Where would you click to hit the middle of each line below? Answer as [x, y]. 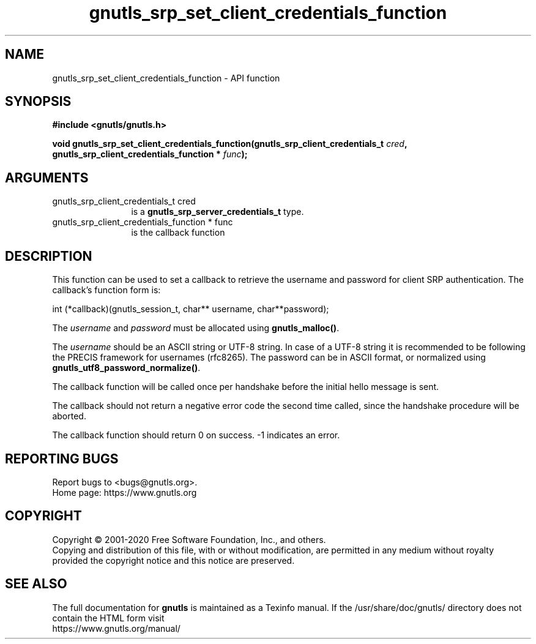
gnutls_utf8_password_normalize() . [126, 368]
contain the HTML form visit [108, 618]
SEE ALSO [36, 584]
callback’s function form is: [106, 290]
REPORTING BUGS [62, 459]
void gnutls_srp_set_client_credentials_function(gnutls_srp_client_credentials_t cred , [230, 144]
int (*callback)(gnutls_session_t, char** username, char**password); [191, 309]
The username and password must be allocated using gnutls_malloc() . [196, 328]
